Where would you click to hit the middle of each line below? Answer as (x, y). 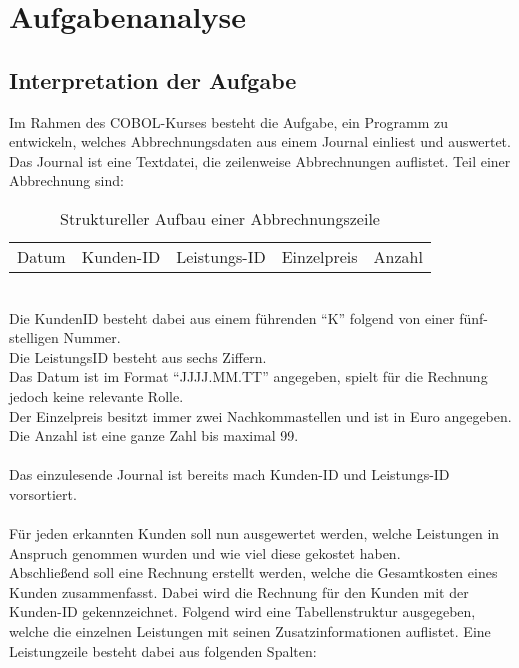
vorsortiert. (43, 493)
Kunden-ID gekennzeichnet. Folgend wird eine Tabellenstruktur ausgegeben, (242, 611)
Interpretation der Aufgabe (153, 79)
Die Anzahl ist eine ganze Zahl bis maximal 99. (154, 435)
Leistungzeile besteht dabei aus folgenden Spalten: (163, 650)
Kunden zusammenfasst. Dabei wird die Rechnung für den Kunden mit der (239, 591)
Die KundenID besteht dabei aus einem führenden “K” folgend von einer (232, 317)
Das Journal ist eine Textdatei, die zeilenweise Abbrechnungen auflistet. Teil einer (260, 160)
